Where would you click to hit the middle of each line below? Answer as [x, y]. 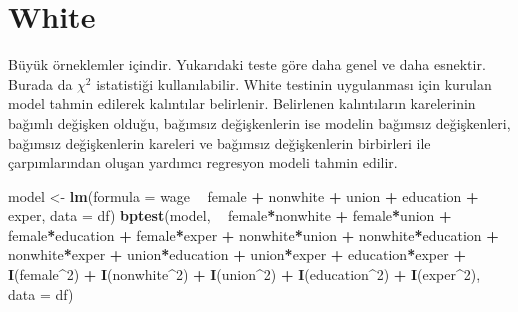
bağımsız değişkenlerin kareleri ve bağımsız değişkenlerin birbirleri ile [219, 142]
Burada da [40, 83]
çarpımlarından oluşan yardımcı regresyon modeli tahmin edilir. [203, 162]
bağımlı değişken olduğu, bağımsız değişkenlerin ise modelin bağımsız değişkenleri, [259, 122]
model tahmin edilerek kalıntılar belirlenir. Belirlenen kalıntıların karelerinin [242, 103]
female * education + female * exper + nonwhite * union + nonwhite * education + [253, 234]
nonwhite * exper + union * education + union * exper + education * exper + [237, 254]
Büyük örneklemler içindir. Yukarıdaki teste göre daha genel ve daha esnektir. [247, 64]
